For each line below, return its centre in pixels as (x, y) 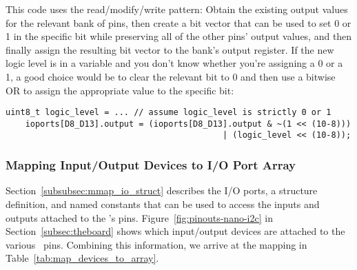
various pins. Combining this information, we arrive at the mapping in (156, 244)
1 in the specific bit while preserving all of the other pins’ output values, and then (179, 36)
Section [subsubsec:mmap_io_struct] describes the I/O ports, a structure (162, 190)
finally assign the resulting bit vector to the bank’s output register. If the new (170, 49)
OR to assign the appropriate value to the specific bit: (120, 90)
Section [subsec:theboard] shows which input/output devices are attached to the (175, 231)
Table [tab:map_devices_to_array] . (82, 258)
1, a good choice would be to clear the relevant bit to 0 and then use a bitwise (171, 76)
